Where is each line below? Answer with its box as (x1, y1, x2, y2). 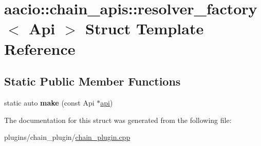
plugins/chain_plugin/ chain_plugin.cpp (4, 132, 130, 142)
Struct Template (85, 18, 204, 39)
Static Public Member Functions (4, 73, 181, 89)
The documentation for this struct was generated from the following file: (4, 114, 232, 125)
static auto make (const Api (4, 97, 95, 108)
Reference (4, 38, 76, 59)
